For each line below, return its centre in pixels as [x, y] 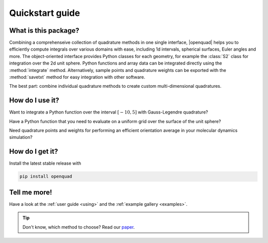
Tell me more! [31, 192]
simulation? [21, 137]
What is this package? [44, 30]
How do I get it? [33, 152]
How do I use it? [34, 100]
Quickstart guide [45, 13]
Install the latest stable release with [45, 163]
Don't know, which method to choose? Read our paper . [79, 227]
